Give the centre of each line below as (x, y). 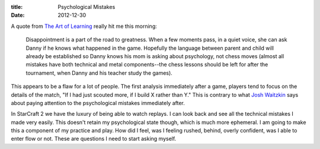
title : (17, 7)
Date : (18, 15)
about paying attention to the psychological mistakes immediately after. (98, 103)
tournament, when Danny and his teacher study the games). (99, 73)
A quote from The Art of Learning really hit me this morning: (84, 26)
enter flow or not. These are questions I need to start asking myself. (94, 139)
